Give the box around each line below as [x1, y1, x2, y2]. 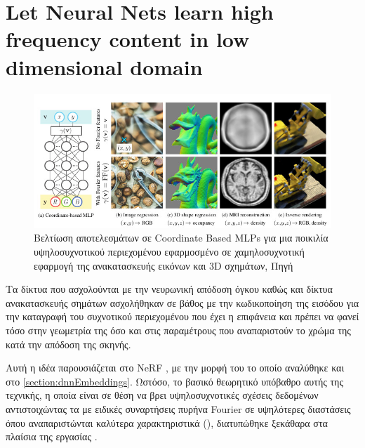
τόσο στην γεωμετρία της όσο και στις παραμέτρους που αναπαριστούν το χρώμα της [6, 323, 351, 338]
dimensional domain [6, 52, 203, 81]
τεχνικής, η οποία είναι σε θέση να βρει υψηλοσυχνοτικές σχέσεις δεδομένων [6, 388, 319, 402]
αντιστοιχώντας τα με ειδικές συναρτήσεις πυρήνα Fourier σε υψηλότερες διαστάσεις [6, 401, 351, 416]
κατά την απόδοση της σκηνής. [6, 336, 131, 351]
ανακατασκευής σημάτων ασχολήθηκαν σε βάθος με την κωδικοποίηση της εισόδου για [6, 295, 359, 310]
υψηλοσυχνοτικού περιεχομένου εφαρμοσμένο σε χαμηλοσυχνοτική [34, 244, 305, 259]
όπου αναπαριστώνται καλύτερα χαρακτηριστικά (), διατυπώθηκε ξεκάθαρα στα [6, 415, 328, 430]
